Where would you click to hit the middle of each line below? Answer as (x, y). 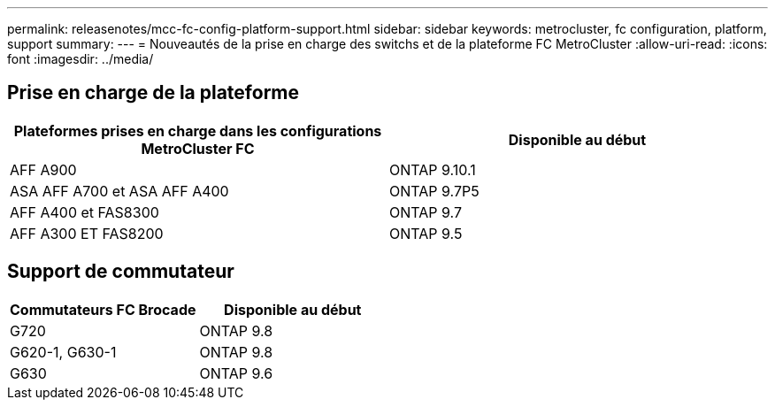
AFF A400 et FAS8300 (84, 212)
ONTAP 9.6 (236, 373)
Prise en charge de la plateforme (153, 93)
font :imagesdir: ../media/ (81, 59)
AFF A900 (43, 169)
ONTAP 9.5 (426, 233)
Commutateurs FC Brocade (103, 309)
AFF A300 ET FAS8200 (87, 233)
